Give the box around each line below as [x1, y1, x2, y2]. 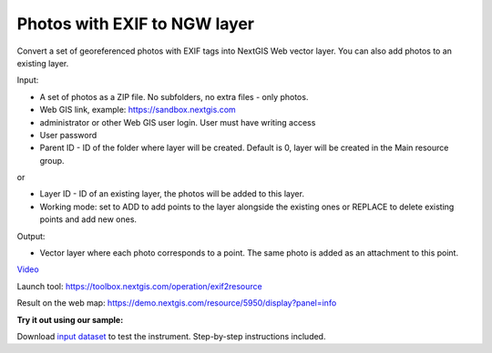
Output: [16, 230, 46, 241]
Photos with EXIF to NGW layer [16, 14, 255, 34]
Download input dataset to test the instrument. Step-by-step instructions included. [16, 330, 326, 341]
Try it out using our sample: [16, 314, 124, 325]
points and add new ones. [39, 214, 137, 225]
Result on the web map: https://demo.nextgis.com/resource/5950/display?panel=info [16, 298, 337, 308]
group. [39, 155, 65, 166]
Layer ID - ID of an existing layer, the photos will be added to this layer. [39, 188, 305, 199]
